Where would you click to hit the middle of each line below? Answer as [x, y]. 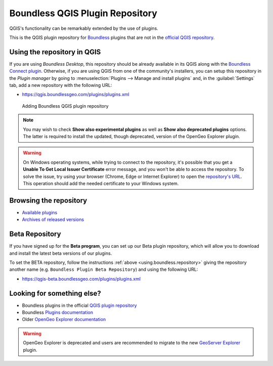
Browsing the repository [48, 200]
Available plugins [40, 212]
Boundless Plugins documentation [58, 312]
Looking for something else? [55, 293]
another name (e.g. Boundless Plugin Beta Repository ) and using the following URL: [104, 269]
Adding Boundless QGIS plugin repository [65, 106]
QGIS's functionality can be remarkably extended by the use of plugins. [84, 28]
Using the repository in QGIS [55, 52]
